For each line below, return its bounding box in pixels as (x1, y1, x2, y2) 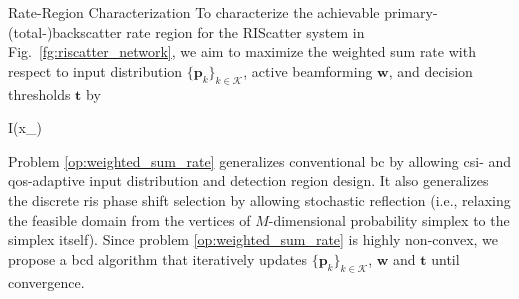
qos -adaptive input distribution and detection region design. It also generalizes (8, 170, 489, 191)
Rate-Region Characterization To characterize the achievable (8, 2, 380, 22)
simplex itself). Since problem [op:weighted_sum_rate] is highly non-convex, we (8, 229, 499, 250)
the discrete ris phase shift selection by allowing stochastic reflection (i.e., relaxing (8, 189, 511, 210)
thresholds (8, 83, 71, 104)
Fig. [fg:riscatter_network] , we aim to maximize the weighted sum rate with (8, 41, 476, 62)
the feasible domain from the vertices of (8, 209, 251, 230)
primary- (384, 2, 438, 22)
